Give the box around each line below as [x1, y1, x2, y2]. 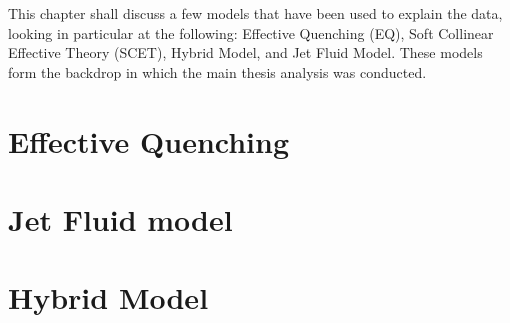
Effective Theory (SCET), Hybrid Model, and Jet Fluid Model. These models [8, 42, 483, 63]
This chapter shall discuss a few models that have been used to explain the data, [8, 3, 503, 23]
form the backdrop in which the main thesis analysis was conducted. [8, 61, 427, 82]
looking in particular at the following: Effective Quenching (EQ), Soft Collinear [8, 22, 494, 43]
